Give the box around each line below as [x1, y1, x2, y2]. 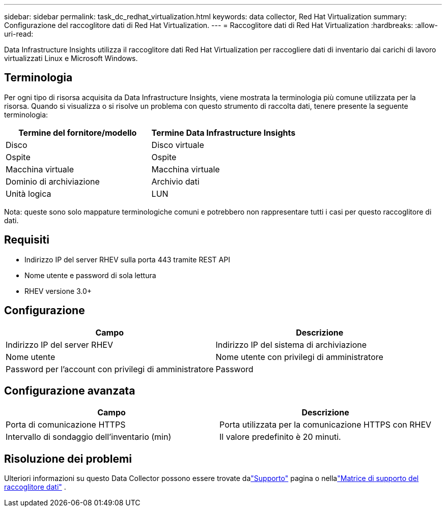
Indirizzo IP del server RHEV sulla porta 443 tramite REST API [24, 255, 230, 264]
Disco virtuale [151, 139, 204, 150]
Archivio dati [151, 176, 200, 187]
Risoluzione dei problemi [4, 452, 132, 465]
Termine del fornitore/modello [18, 127, 137, 138]
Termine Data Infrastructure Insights [151, 127, 296, 138]
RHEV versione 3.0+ [24, 286, 92, 295]
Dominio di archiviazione [6, 176, 100, 187]
